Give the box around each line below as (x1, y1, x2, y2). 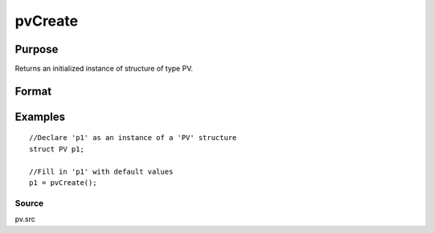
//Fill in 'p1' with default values (29, 167, 174, 176)
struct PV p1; (29, 144, 84, 154)
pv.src (14, 215, 36, 224)
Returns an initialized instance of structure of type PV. (14, 64, 193, 74)
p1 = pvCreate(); (29, 179, 97, 187)
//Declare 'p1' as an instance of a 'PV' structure (29, 133, 237, 143)
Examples (14, 110, 66, 123)
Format (14, 84, 52, 98)
